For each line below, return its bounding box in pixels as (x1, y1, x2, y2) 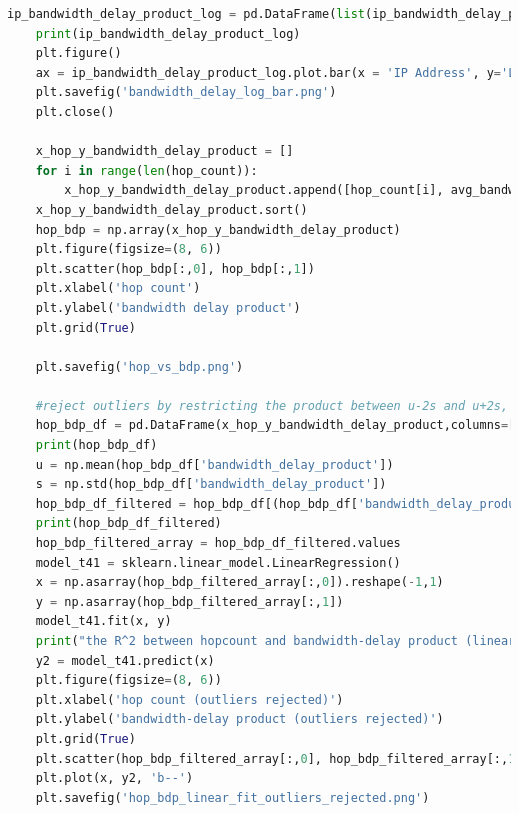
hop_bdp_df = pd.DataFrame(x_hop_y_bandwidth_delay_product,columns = (35, 418, 509, 433)
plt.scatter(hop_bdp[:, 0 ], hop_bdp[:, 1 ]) (35, 261, 315, 276)
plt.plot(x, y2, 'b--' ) (35, 771, 194, 786)
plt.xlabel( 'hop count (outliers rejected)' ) (35, 692, 344, 707)
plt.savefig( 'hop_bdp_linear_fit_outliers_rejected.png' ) (35, 790, 430, 805)
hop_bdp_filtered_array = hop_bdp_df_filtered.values (35, 536, 401, 551)
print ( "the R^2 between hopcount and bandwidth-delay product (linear (35, 634, 516, 648)
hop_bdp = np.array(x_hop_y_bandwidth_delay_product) (35, 222, 401, 237)
